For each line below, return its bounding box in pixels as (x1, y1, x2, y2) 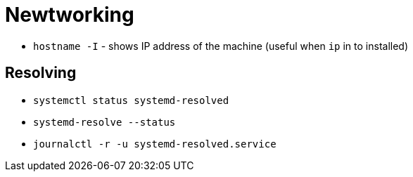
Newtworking (5, 3, 134, 27)
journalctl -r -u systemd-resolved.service (33, 138, 277, 150)
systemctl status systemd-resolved (33, 94, 229, 106)
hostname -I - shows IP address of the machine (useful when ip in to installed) (33, 39, 409, 52)
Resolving (5, 64, 77, 82)
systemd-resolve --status (33, 116, 176, 128)
